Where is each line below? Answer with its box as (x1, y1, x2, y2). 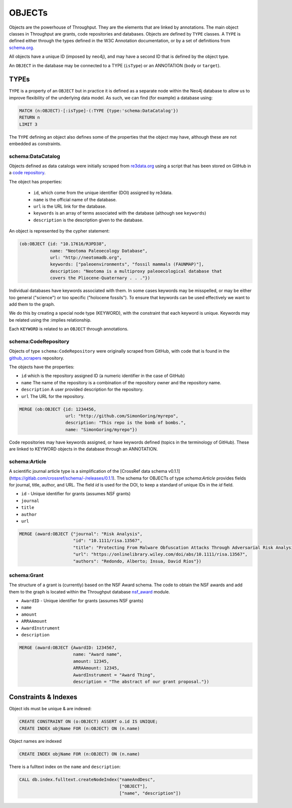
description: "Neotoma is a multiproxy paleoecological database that (50, 268, 222, 274)
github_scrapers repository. (9, 355, 64, 361)
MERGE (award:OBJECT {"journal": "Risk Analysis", (19, 531, 143, 537)
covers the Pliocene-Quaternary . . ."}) (50, 275, 150, 281)
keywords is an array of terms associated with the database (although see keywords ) (33, 210, 206, 216)
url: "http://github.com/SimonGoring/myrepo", (65, 413, 179, 418)
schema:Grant (9, 572, 44, 578)
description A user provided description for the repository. (21, 387, 144, 393)
